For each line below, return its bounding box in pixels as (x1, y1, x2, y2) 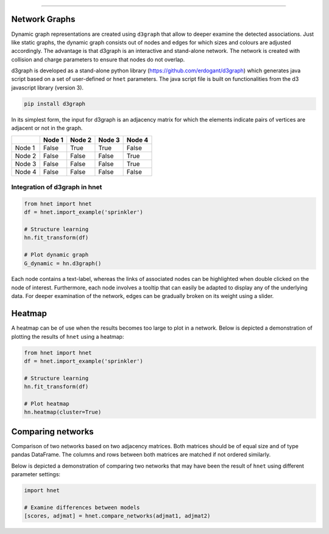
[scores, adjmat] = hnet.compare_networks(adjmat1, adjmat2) (24, 513, 211, 519)
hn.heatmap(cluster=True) (24, 409, 102, 416)
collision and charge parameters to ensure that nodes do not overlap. (11, 55, 185, 63)
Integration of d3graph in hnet (11, 182, 102, 191)
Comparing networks (11, 426, 94, 437)
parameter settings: (11, 470, 61, 477)
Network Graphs (11, 14, 76, 24)
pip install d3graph (24, 100, 85, 107)
